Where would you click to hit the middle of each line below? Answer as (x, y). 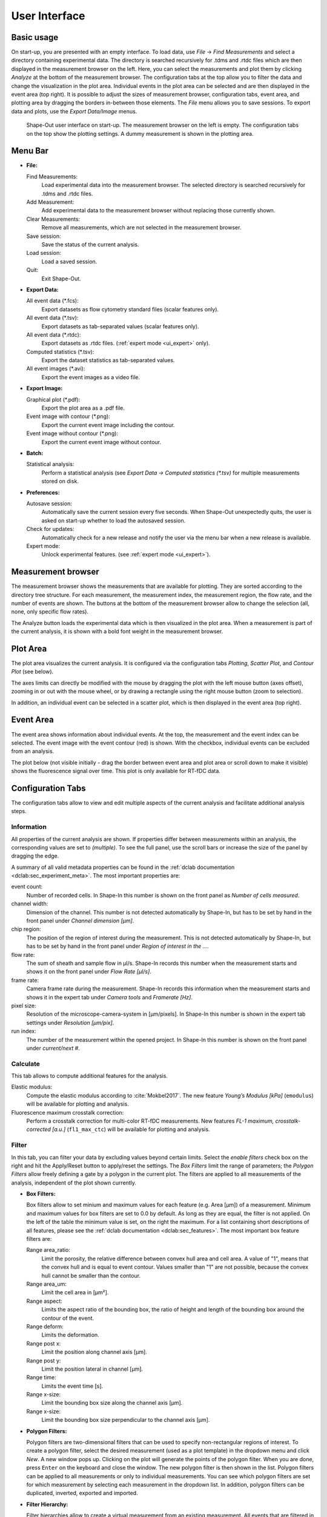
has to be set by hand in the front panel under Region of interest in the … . (117, 946)
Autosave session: (49, 503)
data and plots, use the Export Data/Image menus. (74, 111)
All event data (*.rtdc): (54, 334)
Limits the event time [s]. (72, 1386)
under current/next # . (53, 1048)
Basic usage (35, 37)
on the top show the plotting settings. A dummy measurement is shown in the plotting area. (140, 133)
